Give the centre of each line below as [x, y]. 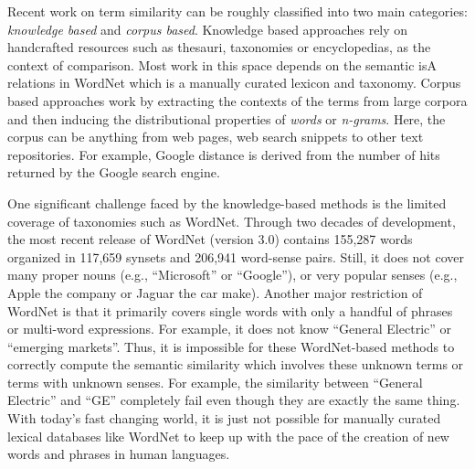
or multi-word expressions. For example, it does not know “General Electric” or [229, 329]
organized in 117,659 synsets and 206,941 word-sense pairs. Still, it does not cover [236, 256]
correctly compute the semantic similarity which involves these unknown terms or [236, 364]
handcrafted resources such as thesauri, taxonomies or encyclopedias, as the [219, 47]
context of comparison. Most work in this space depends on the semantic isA [222, 64]
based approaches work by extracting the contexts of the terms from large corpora [237, 100]
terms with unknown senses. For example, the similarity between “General [215, 382]
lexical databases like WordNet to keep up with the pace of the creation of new [228, 436]
